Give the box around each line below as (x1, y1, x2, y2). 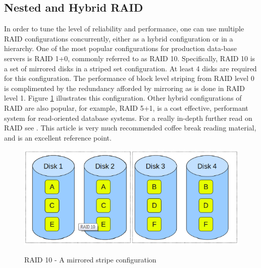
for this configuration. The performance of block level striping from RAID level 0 (4, 73, 254, 83)
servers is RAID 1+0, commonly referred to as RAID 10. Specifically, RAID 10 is (4, 53, 255, 63)
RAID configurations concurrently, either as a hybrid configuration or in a (4, 33, 233, 43)
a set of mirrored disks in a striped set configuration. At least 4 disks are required (4, 63, 257, 73)
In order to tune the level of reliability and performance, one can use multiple (4, 23, 244, 34)
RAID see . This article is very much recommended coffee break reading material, (4, 122, 256, 133)
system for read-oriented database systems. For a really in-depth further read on (4, 112, 252, 123)
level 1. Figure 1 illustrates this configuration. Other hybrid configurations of (4, 93, 242, 103)
